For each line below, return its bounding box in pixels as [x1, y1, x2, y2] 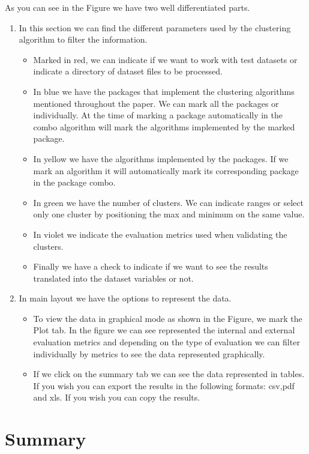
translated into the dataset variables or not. [33, 271, 194, 284]
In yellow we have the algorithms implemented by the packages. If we [33, 152, 289, 165]
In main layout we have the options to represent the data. [19, 292, 232, 304]
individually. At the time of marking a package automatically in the [33, 109, 283, 121]
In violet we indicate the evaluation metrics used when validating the [33, 228, 287, 240]
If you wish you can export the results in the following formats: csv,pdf [33, 379, 295, 392]
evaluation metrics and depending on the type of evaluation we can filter [33, 336, 300, 348]
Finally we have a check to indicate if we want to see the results [33, 260, 268, 273]
